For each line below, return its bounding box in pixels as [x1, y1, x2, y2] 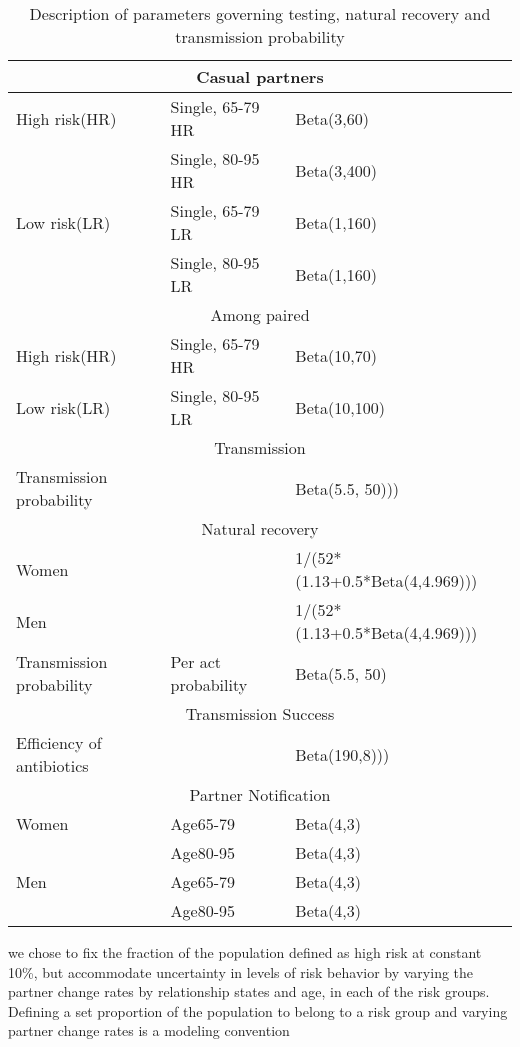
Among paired [210, 303, 310, 326]
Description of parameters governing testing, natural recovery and [29, 2, 491, 25]
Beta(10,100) [295, 395, 385, 419]
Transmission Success [185, 702, 335, 725]
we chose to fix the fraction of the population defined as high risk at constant [8, 942, 482, 962]
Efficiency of [16, 731, 102, 754]
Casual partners [196, 65, 324, 88]
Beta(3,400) [295, 158, 377, 182]
